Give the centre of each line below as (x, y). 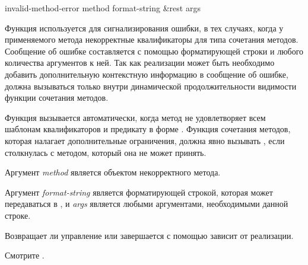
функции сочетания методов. (57, 98)
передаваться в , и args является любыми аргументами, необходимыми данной (147, 204)
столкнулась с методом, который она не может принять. (106, 152)
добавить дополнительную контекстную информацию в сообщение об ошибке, (147, 74)
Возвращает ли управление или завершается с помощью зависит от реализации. (149, 235)
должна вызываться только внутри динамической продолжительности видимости (151, 86)
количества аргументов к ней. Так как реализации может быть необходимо (140, 63)
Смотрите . (25, 255)
